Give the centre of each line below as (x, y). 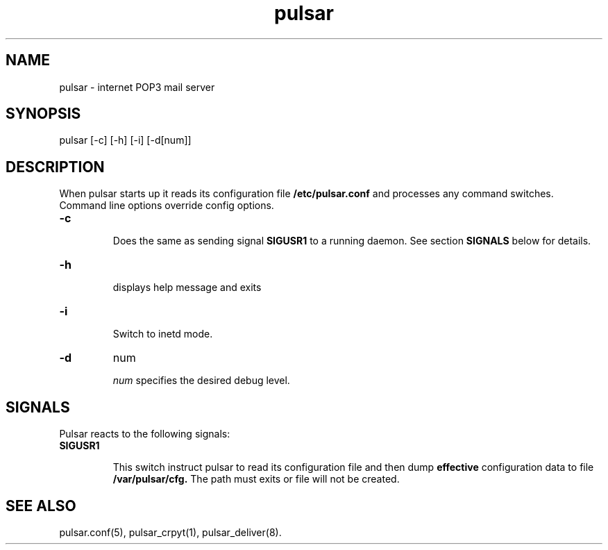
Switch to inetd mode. (163, 334)
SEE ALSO (41, 506)
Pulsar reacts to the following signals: (145, 434)
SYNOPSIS (43, 114)
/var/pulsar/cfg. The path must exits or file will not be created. (256, 479)
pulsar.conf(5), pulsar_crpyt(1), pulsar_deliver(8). (170, 532)
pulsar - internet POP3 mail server (137, 87)
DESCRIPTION (55, 167)
